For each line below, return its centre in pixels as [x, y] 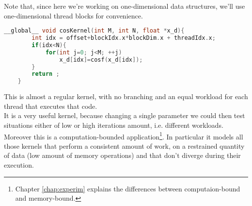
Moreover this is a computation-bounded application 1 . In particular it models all [124, 136]
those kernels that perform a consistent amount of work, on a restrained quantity [124, 146]
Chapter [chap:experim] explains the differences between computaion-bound [128, 188]
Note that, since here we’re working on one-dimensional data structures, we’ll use [125, 6]
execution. [19, 165]
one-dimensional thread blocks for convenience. [73, 15]
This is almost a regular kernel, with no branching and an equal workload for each [126, 96]
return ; [46, 74]
